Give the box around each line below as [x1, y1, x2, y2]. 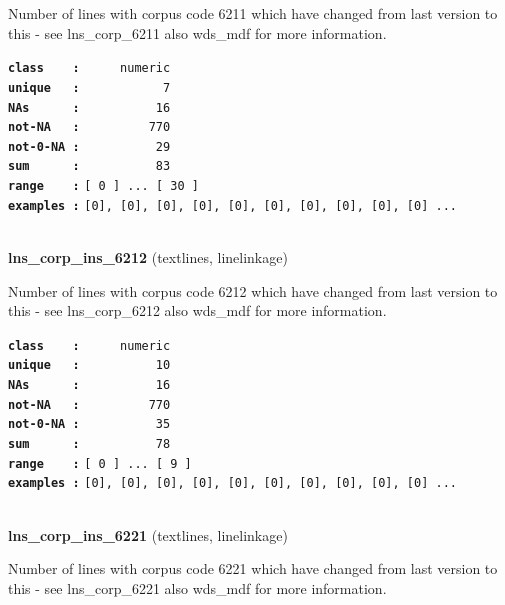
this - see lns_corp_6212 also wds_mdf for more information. [8, 300, 387, 321]
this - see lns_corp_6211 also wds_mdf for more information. [8, 22, 387, 43]
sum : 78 [8, 437, 171, 452]
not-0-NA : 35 [8, 417, 171, 432]
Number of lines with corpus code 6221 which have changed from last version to [8, 558, 498, 579]
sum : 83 [8, 159, 171, 174]
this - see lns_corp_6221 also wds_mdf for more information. [8, 577, 387, 598]
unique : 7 [8, 80, 171, 95]
